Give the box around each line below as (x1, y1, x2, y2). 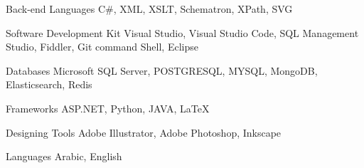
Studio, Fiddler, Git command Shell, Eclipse (6, 39, 198, 54)
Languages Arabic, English (6, 149, 122, 164)
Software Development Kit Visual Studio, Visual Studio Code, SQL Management (6, 25, 359, 40)
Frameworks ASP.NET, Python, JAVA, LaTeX (6, 100, 210, 115)
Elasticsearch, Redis (6, 77, 92, 92)
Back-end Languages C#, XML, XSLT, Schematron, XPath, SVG (6, 1, 293, 16)
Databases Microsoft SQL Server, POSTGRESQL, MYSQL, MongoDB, (6, 63, 318, 78)
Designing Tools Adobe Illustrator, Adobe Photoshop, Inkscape (6, 125, 282, 140)
